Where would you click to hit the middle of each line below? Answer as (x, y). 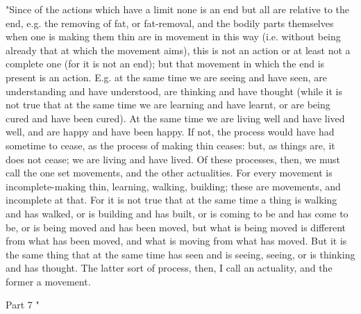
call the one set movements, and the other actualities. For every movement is (169, 173)
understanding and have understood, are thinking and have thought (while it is (174, 91)
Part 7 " (23, 305)
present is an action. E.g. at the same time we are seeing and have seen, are (166, 77)
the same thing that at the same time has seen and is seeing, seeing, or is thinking (180, 254)
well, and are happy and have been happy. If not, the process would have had (170, 132)
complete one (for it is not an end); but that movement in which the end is (165, 64)
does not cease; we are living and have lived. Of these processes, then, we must (173, 159)
